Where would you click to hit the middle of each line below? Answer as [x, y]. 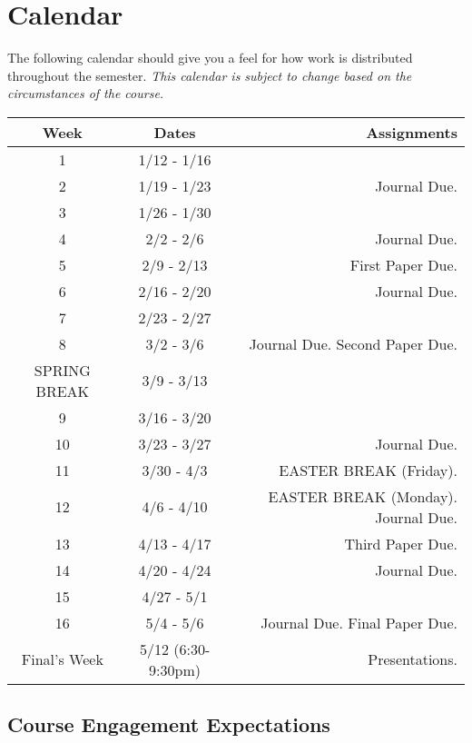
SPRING [62, 370]
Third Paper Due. [401, 543]
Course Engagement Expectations [169, 724]
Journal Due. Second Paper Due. [353, 343]
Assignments [412, 132]
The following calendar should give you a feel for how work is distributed [210, 58]
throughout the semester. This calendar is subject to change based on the [210, 75]
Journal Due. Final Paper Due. [359, 622]
